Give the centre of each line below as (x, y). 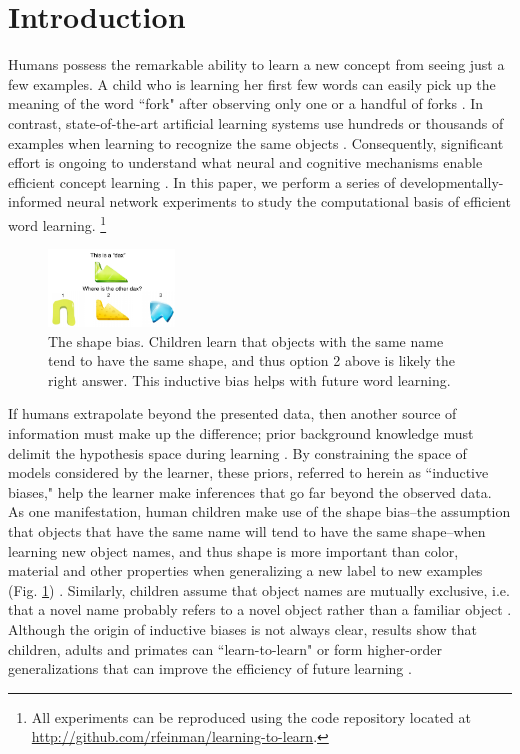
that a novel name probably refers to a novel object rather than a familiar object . (260, 609)
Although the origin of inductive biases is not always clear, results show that (242, 628)
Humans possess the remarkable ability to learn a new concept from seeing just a (256, 64)
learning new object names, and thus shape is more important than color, (233, 550)
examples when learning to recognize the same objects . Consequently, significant (256, 142)
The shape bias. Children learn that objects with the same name (246, 340)
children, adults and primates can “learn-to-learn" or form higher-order (225, 648)
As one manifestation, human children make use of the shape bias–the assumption (259, 511)
